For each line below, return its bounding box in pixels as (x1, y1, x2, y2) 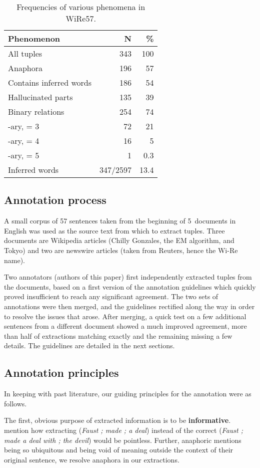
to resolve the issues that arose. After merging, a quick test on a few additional (4, 311, 246, 321)
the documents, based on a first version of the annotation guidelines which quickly (4, 281, 256, 292)
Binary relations (8, 106, 64, 117)
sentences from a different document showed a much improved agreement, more (4, 321, 247, 331)
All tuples (8, 48, 42, 59)
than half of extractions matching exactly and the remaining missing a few (4, 330, 232, 341)
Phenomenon (8, 33, 60, 44)
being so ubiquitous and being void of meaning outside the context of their (4, 444, 233, 455)
